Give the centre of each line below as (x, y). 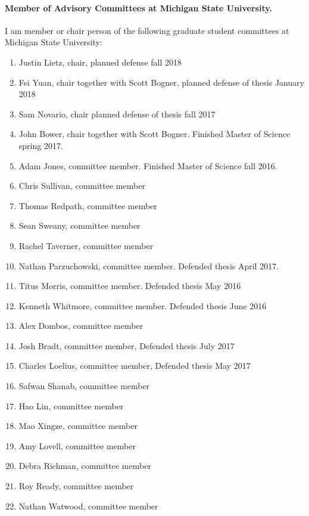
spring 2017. (41, 145)
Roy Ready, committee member (76, 486)
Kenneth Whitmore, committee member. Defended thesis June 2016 (143, 305)
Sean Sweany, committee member (79, 226)
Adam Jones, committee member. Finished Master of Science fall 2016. (148, 165)
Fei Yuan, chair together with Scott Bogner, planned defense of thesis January (162, 82)
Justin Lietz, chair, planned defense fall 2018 (100, 62)
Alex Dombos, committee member (81, 326)
